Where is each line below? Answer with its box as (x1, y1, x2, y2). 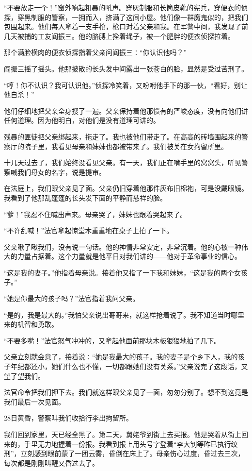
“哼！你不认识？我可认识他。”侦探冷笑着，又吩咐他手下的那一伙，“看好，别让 (4, 80, 248, 90)
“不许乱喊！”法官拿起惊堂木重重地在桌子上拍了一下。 (4, 225, 173, 235)
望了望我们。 (4, 370, 45, 381)
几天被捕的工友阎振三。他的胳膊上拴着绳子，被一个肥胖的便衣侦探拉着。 (4, 31, 235, 41)
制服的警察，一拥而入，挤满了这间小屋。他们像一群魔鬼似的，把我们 (31, 12, 248, 22)
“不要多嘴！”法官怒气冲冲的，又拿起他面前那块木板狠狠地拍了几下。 (4, 335, 221, 345)
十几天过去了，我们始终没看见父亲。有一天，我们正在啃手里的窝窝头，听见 (4, 157, 241, 168)
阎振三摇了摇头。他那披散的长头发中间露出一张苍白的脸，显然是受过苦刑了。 (4, 63, 248, 73)
